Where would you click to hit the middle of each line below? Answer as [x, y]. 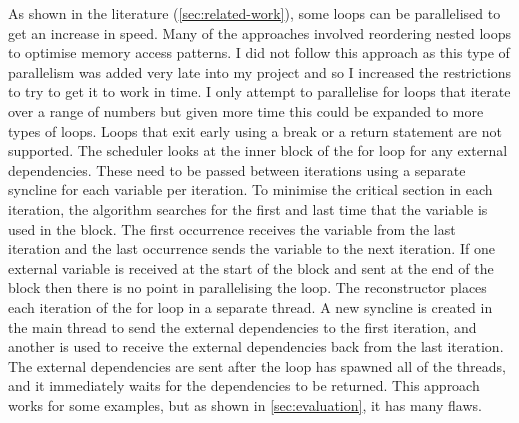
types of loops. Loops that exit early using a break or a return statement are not [255, 130]
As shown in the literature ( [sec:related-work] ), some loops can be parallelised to [254, 13]
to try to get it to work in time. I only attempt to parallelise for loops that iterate [259, 91]
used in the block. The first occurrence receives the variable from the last [232, 228]
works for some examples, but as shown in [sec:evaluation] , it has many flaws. [245, 404]
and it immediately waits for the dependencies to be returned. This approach [244, 385]
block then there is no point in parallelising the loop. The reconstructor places [247, 287]
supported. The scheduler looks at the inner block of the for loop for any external [258, 150]
